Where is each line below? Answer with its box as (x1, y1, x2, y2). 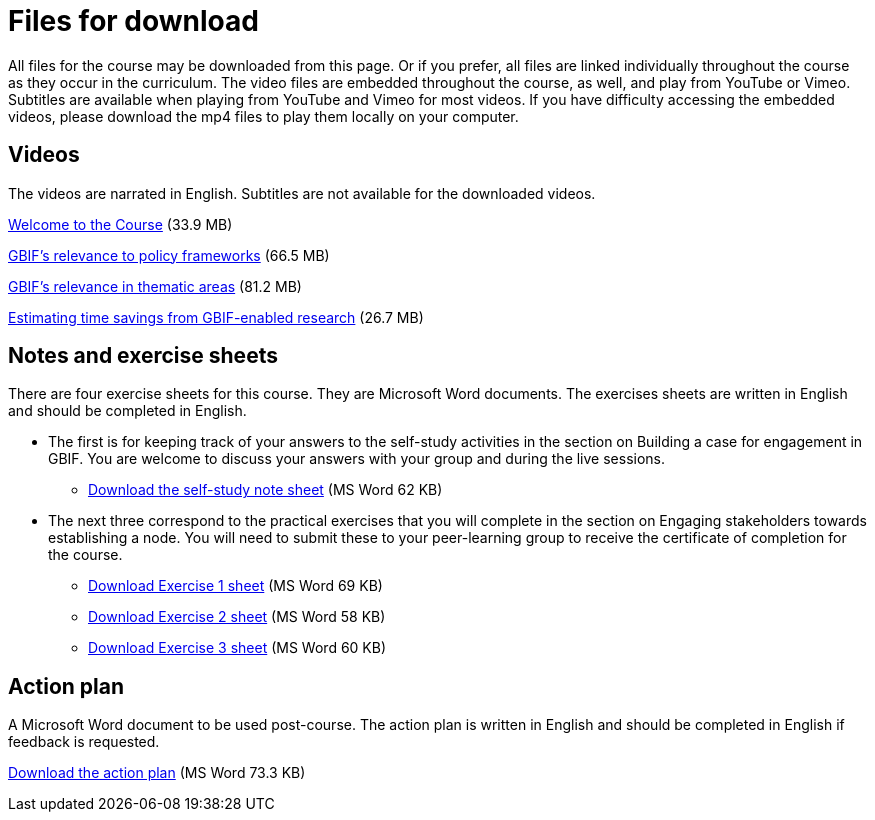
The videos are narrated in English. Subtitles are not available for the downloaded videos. (8, 184, 596, 202)
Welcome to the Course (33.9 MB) (8, 215, 233, 233)
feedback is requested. (8, 733, 160, 751)
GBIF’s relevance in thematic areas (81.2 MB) (8, 277, 302, 295)
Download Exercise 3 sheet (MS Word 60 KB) (88, 639, 387, 657)
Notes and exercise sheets (8, 343, 278, 369)
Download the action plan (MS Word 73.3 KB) (8, 764, 306, 782)
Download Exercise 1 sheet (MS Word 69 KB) (88, 577, 383, 595)
